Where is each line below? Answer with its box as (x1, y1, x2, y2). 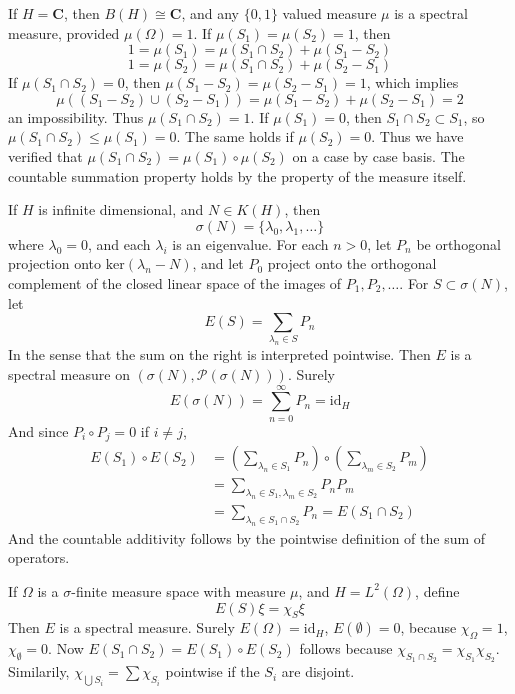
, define (415, 580, 460, 601)
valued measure (282, 3, 377, 23)
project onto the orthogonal (267, 253, 437, 274)
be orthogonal (416, 233, 501, 254)
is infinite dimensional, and (38, 199, 204, 220)
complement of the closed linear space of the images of (8, 272, 342, 293)
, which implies (366, 72, 459, 93)
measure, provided (8, 22, 120, 43)
